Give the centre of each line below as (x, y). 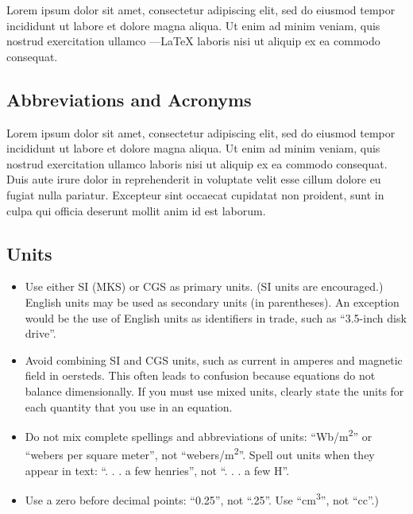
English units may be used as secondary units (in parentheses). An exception (212, 301)
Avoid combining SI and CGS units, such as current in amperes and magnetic (214, 359)
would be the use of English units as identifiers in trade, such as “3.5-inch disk (216, 317)
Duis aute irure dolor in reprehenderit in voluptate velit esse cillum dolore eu (194, 179)
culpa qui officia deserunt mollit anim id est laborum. (136, 210)
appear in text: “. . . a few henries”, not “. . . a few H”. (157, 470)
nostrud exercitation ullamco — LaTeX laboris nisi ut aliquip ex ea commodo (193, 41)
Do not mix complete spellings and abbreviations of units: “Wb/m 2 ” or (199, 435)
